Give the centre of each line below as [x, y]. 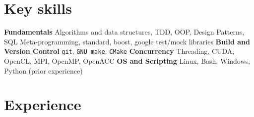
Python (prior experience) [43, 70]
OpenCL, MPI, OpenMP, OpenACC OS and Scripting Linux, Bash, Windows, [127, 60]
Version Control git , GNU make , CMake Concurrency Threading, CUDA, [119, 51]
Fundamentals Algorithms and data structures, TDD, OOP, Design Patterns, [124, 32]
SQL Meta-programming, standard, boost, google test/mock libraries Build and [127, 41]
